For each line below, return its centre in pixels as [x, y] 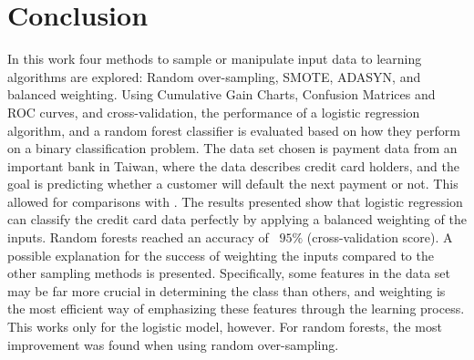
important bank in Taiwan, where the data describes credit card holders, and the [233, 165]
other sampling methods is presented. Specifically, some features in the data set [229, 273]
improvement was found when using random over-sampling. [173, 344]
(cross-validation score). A [380, 237]
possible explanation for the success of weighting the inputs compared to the [221, 255]
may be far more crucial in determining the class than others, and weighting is [227, 290]
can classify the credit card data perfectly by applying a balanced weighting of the [237, 219]
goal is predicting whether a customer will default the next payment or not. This [233, 184]
